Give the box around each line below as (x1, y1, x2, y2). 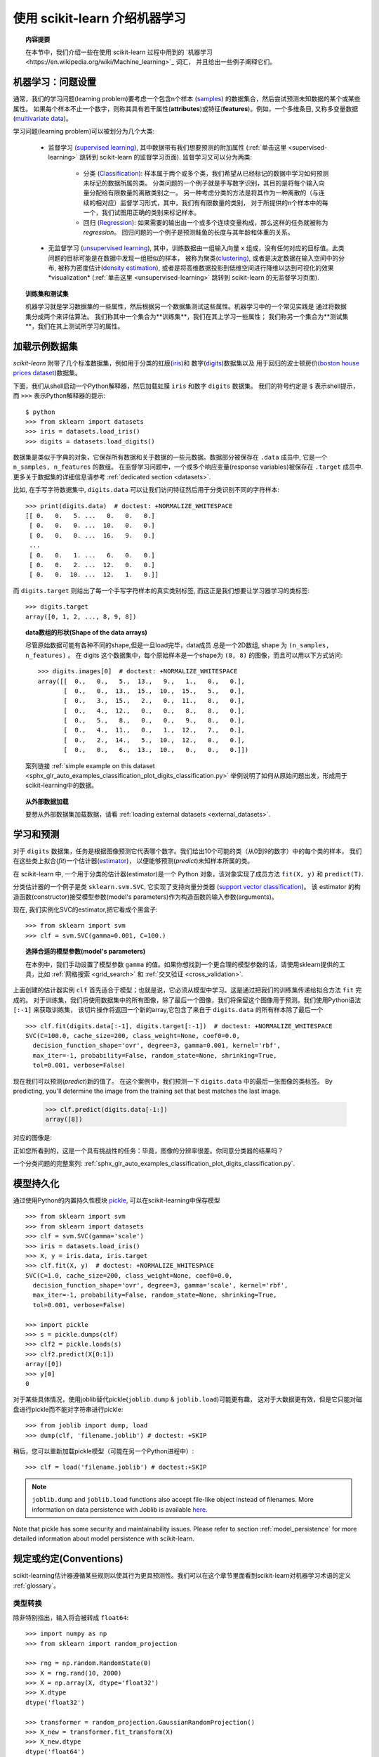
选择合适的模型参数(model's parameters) (25, 947, 146, 956)
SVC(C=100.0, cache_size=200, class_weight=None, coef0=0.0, (25, 1032, 240, 1039)
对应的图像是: (13, 1134, 53, 1142)
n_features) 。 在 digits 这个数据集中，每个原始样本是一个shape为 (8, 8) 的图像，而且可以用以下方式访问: (25, 651, 343, 659)
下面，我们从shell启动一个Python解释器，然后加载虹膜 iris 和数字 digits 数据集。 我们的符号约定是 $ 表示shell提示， (13, 382, 359, 390)
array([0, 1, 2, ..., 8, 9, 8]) (25, 612, 137, 621)
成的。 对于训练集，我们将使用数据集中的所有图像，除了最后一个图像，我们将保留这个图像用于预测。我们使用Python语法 (13, 995, 361, 1004)
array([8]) (45, 1115, 83, 1124)
